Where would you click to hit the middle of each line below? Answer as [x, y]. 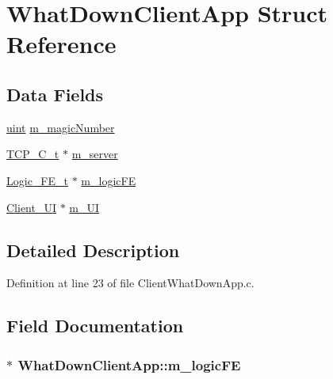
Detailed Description [93, 250]
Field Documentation [95, 326]
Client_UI [31, 207]
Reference [61, 44]
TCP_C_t [33, 154]
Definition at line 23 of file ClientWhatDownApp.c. [130, 283]
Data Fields [55, 94]
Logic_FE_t [37, 180]
